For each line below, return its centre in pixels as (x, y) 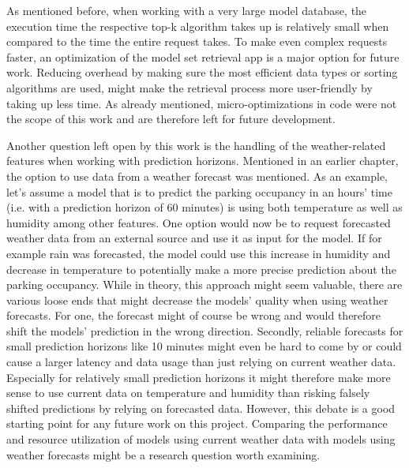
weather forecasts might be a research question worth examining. (163, 454)
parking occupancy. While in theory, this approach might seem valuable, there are (204, 285)
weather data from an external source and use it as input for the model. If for (194, 238)
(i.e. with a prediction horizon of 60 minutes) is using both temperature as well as (204, 207)
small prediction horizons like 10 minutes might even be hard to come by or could (204, 346)
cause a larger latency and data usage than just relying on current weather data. (201, 362)
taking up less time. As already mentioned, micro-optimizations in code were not (202, 103)
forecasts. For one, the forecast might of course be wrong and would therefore (194, 315)
